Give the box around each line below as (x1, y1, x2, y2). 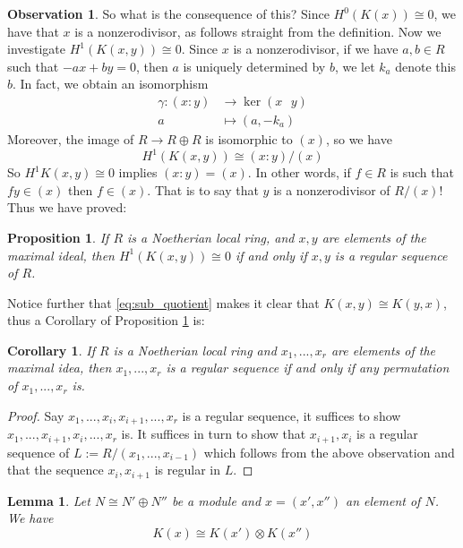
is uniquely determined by (183, 56, 326, 75)
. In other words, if (247, 163, 351, 182)
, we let (334, 56, 375, 75)
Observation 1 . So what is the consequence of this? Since (7, 4, 330, 22)
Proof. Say (7, 406, 64, 424)
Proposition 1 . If (7, 227, 109, 246)
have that (7, 21, 59, 40)
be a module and (171, 491, 262, 509)
